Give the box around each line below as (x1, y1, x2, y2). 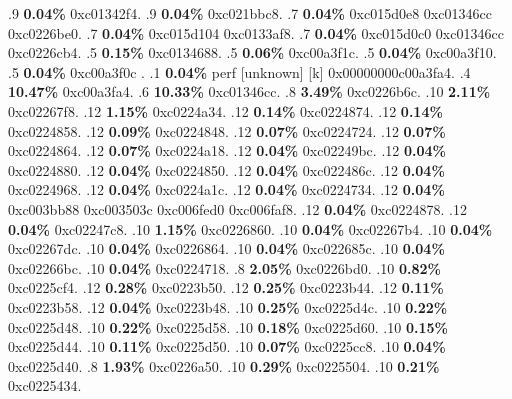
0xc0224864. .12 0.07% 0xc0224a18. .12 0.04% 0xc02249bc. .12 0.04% (8, 140, 446, 161)
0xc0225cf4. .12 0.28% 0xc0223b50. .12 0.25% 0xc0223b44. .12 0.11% (8, 277, 444, 298)
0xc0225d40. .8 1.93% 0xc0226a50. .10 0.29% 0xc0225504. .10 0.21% (8, 355, 440, 376)
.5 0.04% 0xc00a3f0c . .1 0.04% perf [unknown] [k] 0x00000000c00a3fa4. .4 (8, 61, 471, 82)
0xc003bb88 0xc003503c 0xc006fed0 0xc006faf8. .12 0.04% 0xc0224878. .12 (8, 198, 467, 219)
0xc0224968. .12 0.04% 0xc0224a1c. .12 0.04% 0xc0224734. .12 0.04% (8, 179, 445, 200)
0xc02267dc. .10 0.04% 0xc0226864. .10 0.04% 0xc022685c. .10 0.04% (8, 238, 445, 259)
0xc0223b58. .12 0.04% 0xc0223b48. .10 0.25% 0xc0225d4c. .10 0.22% (8, 296, 448, 317)
